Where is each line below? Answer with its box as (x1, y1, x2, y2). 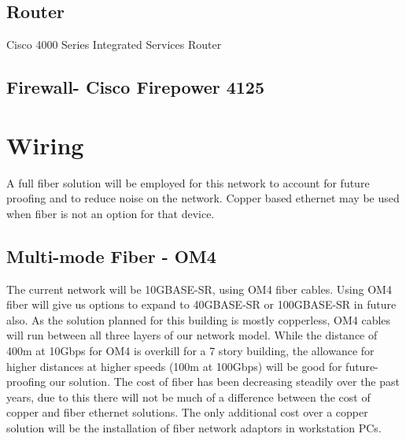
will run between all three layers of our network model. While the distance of (6, 327, 378, 343)
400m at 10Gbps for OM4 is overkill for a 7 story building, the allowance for (6, 343, 375, 359)
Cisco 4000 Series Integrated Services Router (6, 36, 222, 53)
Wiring (6, 128, 84, 161)
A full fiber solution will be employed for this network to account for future (6, 174, 370, 191)
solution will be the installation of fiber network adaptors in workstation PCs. (6, 420, 382, 436)
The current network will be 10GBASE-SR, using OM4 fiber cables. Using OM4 (6, 280, 392, 297)
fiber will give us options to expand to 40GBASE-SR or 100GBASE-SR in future (6, 296, 397, 313)
